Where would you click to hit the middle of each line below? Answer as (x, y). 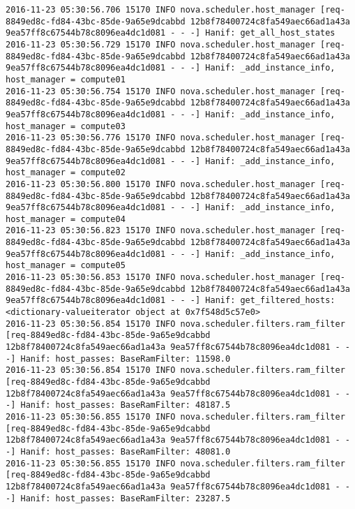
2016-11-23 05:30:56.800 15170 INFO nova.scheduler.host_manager (160, 184)
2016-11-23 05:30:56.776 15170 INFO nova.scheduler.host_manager (160, 138)
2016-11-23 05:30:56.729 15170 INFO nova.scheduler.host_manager (160, 44)
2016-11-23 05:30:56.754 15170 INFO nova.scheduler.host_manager (160, 91)
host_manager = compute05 (66, 266)
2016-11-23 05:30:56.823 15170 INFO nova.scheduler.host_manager (160, 231)
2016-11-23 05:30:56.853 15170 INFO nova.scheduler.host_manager (160, 278)
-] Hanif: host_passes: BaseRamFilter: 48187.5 (118, 405)
